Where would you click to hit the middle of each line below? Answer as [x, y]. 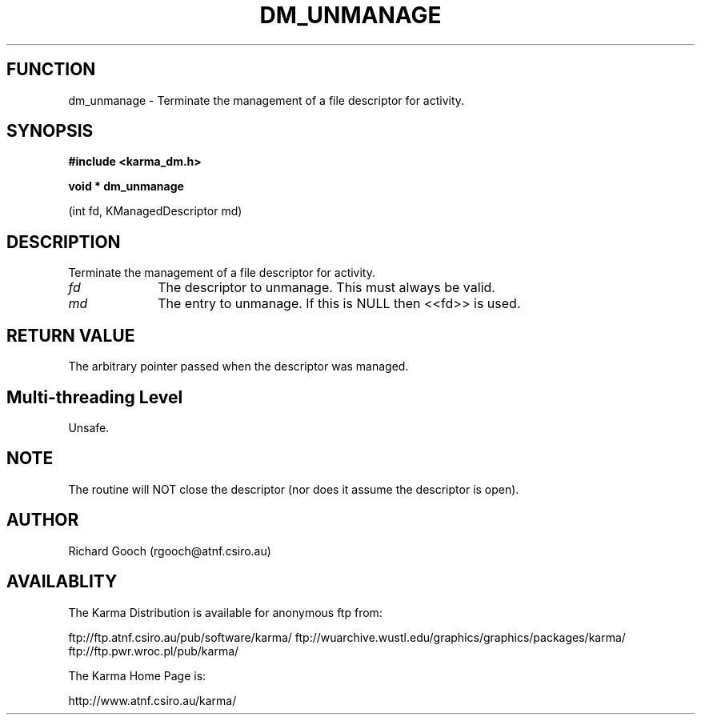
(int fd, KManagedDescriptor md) [155, 211]
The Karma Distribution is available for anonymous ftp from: [225, 612]
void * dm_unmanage [126, 186]
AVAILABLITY [62, 582]
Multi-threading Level [95, 397]
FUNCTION [51, 70]
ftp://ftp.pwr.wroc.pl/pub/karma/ [154, 651]
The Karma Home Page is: [137, 675]
